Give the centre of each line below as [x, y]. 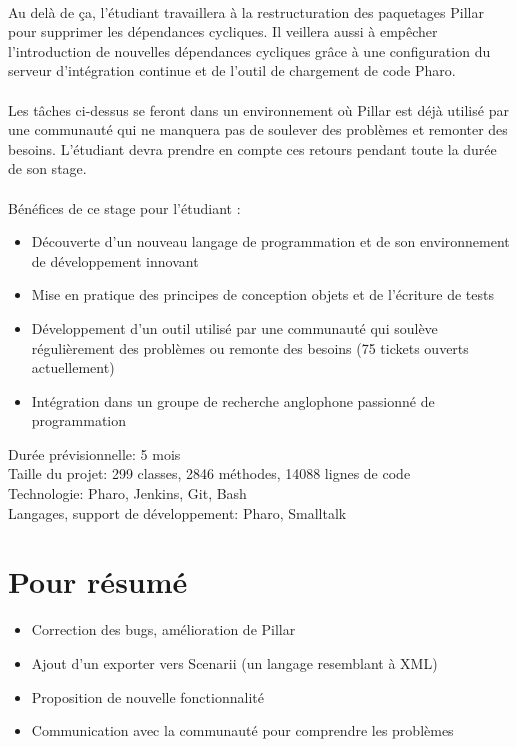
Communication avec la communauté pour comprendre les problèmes [242, 730]
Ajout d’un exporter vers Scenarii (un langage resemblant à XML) [234, 662]
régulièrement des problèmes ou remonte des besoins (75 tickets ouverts [250, 347]
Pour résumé [98, 581]
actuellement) [73, 367]
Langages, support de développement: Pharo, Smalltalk [177, 512]
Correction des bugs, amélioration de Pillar [163, 629]
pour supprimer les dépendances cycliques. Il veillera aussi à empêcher [223, 31]
